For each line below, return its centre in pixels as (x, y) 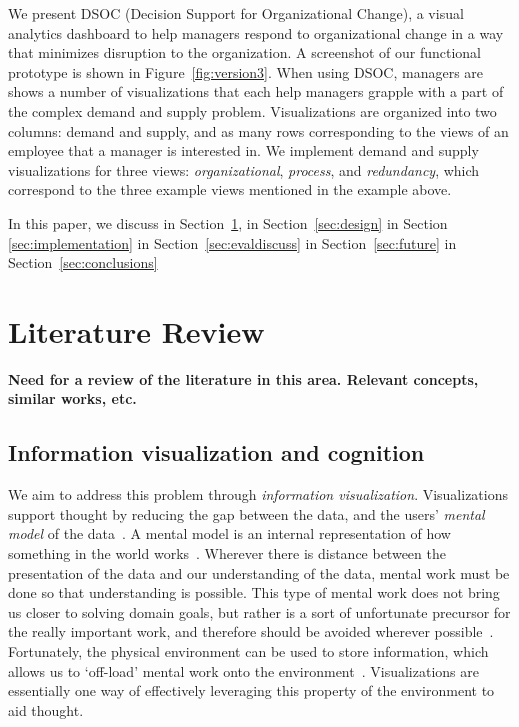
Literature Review (136, 330)
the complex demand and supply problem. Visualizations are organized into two (252, 110)
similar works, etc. (72, 398)
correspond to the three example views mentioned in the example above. (230, 189)
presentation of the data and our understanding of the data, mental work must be (259, 572)
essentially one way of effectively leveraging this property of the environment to (251, 690)
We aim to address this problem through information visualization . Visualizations (258, 494)
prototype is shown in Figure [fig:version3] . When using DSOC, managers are (246, 71)
